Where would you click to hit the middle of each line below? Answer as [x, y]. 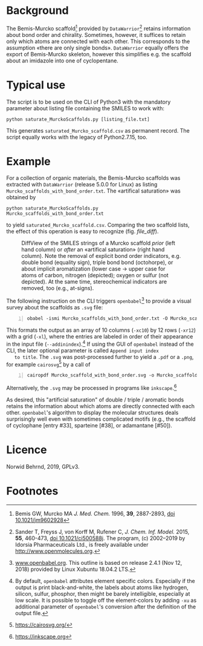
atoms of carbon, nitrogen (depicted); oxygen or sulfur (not [95, 275]
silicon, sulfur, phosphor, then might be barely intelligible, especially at [102, 593]
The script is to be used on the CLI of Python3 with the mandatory [89, 102]
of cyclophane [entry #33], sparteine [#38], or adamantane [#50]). [89, 425]
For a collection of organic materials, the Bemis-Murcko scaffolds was [93, 178]
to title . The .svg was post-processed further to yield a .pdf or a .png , [104, 357]
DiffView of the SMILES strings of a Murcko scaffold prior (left [98, 243]
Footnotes [32, 491]
